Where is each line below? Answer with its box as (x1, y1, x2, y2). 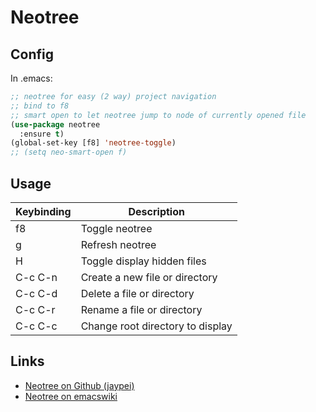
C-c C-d (15, 286, 58, 300)
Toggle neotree (80, 221, 153, 235)
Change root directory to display (80, 319, 233, 333)
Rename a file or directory (80, 302, 203, 316)
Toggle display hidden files (80, 254, 207, 268)
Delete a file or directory (80, 286, 195, 300)
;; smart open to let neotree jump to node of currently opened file (10, 110, 307, 120)
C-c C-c (15, 319, 58, 333)
